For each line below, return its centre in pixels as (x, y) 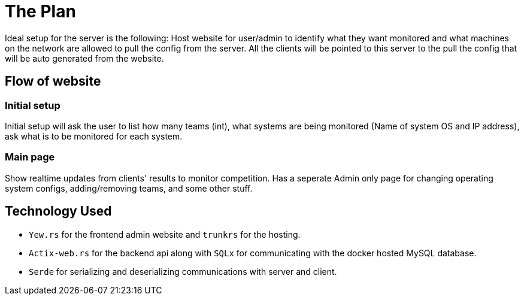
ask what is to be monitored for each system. (94, 136)
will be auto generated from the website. (84, 58)
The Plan (40, 11)
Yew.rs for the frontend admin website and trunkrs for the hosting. (165, 234)
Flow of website (53, 81)
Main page (30, 157)
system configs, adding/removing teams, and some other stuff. (129, 188)
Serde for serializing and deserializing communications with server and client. (183, 271)
